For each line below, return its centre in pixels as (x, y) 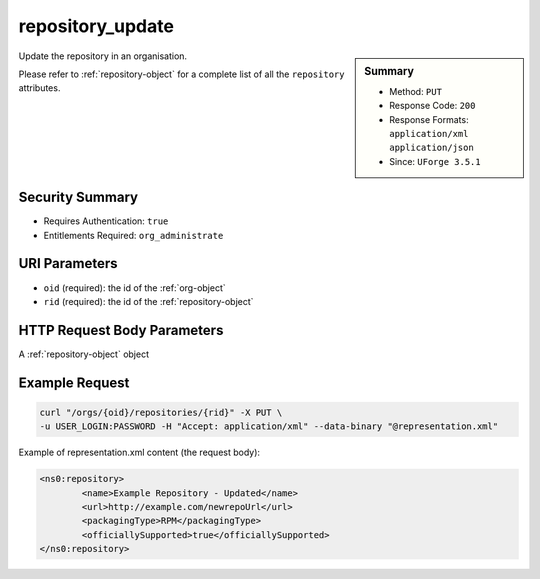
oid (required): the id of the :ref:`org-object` (135, 287)
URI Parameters (68, 263)
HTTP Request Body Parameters (121, 330)
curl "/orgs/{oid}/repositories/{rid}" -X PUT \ (161, 412)
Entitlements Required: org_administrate (133, 235)
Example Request (74, 382)
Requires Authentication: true (106, 221)
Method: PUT (415, 91)
